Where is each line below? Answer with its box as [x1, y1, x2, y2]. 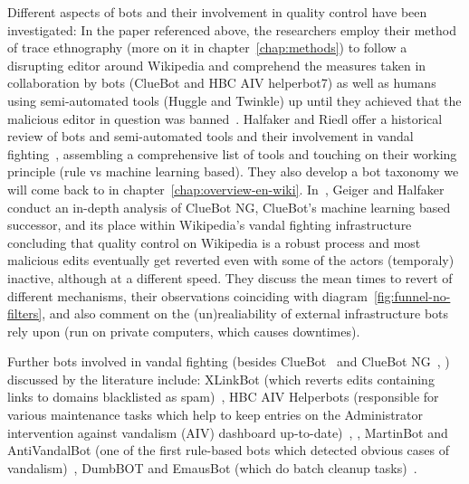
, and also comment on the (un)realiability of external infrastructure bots [42, 304, 449, 323]
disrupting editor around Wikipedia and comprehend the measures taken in [7, 55, 426, 74]
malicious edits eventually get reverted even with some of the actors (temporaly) [7, 251, 455, 270]
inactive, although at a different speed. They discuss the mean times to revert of [7, 268, 453, 287]
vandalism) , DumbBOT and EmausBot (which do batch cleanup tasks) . [7, 458, 417, 477]
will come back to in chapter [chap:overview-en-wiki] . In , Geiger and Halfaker [7, 179, 445, 198]
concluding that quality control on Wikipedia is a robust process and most [7, 233, 421, 251]
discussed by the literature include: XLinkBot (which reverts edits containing [7, 369, 435, 388]
